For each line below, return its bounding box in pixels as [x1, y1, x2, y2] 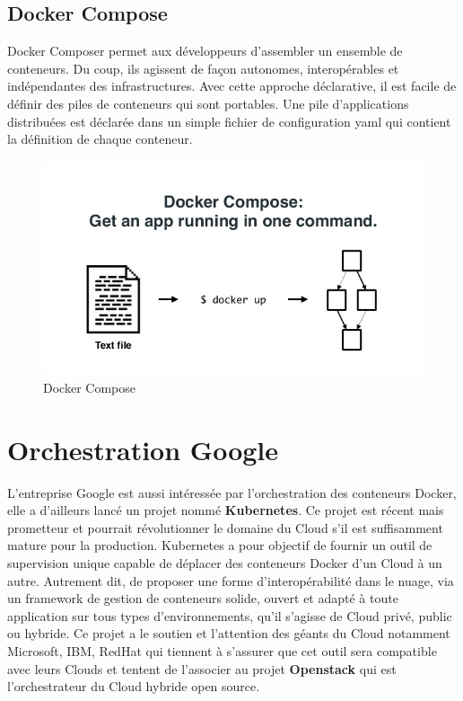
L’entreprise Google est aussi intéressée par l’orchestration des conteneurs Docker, [7, 483, 457, 501]
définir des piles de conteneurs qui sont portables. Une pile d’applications [7, 93, 409, 112]
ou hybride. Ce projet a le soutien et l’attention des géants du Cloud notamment [7, 624, 450, 643]
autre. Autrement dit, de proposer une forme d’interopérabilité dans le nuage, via [7, 571, 454, 590]
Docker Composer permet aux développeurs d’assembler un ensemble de [7, 41, 403, 60]
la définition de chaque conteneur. [7, 129, 193, 148]
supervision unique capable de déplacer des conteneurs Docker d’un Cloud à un [7, 554, 442, 572]
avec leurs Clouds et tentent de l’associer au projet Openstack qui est [7, 659, 397, 678]
